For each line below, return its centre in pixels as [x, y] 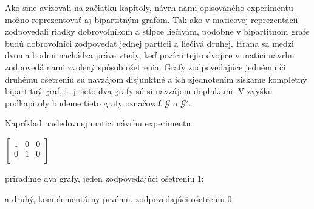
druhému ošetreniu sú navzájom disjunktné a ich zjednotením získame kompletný [156, 79]
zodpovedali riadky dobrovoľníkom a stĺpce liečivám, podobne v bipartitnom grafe [157, 31]
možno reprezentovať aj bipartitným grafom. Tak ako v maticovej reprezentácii [152, 19]
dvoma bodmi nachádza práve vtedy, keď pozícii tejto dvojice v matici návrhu [150, 55]
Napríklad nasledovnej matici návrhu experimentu [98, 123]
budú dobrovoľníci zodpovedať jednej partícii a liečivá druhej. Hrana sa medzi [149, 43]
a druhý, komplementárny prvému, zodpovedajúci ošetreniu [115, 198]
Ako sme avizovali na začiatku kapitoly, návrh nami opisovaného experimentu [149, 7]
